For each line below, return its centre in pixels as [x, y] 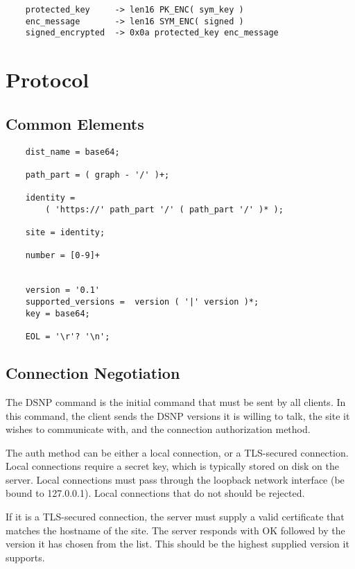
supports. [25, 557]
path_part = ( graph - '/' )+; [97, 175]
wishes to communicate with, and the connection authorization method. [158, 429]
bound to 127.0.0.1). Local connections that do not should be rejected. [155, 493]
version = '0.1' [63, 290]
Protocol [47, 79]
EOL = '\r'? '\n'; [68, 337]
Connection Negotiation [93, 373]
